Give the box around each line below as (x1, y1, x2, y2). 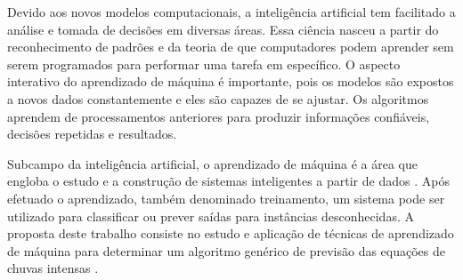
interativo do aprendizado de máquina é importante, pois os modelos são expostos (7, 72, 454, 91)
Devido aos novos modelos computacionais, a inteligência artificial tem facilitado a (7, 3, 456, 20)
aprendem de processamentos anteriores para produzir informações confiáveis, (7, 107, 430, 125)
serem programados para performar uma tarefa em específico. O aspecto (7, 54, 401, 73)
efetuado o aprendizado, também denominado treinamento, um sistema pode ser (7, 188, 445, 207)
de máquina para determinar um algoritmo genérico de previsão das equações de (7, 241, 445, 260)
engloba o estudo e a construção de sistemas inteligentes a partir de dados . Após (7, 172, 450, 190)
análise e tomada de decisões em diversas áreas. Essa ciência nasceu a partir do (7, 20, 439, 38)
